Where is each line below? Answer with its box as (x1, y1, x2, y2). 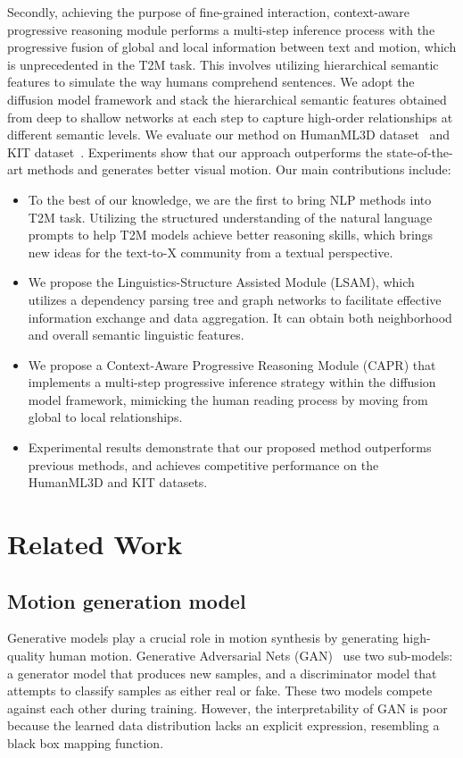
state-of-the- (386, 142, 453, 161)
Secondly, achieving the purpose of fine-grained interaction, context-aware (7, 3, 409, 21)
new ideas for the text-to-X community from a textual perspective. (28, 242, 393, 261)
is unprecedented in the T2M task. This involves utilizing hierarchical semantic (7, 55, 439, 73)
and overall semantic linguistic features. (28, 325, 244, 344)
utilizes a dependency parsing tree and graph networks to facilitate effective (28, 290, 442, 308)
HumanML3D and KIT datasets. (28, 473, 208, 492)
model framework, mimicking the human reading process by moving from (28, 390, 428, 408)
